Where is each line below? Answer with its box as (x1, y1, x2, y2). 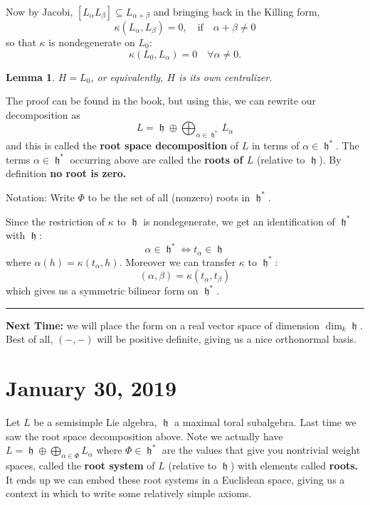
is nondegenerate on (48, 35, 135, 49)
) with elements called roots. (230, 458, 359, 473)
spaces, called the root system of (6, 458, 155, 473)
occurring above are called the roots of (70, 151, 243, 166)
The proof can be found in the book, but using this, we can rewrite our (6, 93, 316, 108)
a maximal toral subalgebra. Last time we (174, 415, 356, 430)
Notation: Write (6, 189, 75, 204)
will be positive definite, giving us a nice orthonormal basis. (97, 331, 357, 346)
